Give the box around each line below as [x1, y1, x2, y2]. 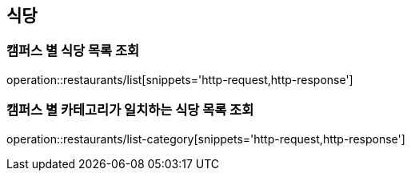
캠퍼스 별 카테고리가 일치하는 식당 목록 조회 [6, 102, 254, 119]
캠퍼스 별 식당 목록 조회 [6, 42, 140, 59]
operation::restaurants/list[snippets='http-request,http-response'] [6, 72, 353, 86]
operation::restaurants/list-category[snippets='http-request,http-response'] [6, 131, 405, 146]
